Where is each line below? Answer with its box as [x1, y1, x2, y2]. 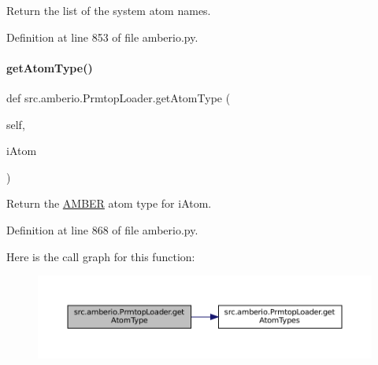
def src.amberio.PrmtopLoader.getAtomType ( [6, 89, 231, 105]
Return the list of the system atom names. [6, 2, 211, 18]
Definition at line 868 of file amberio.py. [6, 221, 198, 238]
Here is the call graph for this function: [6, 248, 195, 264]
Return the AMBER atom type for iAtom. [6, 195, 212, 212]
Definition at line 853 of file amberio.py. [6, 28, 198, 45]
